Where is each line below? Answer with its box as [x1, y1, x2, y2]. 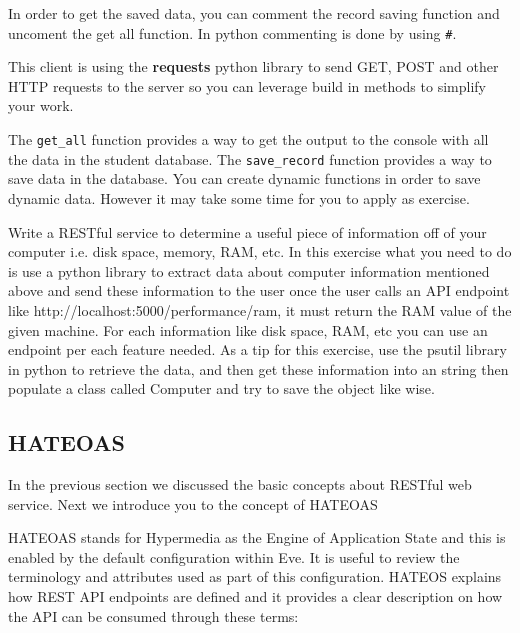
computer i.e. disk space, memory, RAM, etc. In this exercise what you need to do [8, 241, 512, 262]
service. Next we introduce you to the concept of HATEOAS [8, 493, 378, 514]
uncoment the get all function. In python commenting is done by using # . [8, 22, 457, 43]
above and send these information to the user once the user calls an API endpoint [8, 280, 510, 301]
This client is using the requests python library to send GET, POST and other [8, 56, 499, 77]
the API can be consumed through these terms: [8, 605, 299, 626]
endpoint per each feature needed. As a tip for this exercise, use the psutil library [8, 339, 507, 360]
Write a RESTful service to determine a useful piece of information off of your [8, 221, 487, 242]
